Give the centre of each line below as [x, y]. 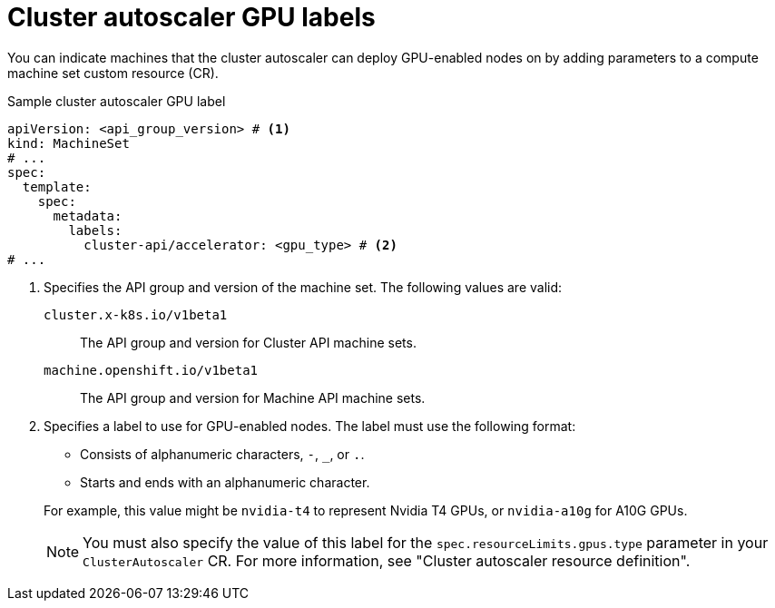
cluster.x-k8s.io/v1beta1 [136, 314]
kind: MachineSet [69, 143]
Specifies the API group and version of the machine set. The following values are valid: [303, 287]
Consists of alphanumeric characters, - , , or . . [222, 454]
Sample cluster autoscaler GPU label [117, 101]
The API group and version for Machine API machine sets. [253, 397]
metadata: [88, 216]
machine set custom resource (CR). [113, 73]
